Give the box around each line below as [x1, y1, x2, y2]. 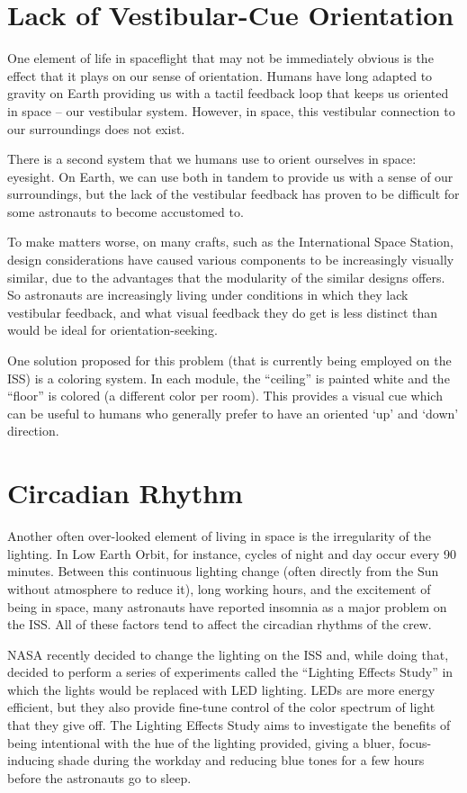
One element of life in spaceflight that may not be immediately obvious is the [7, 49, 434, 68]
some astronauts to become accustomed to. [7, 202, 244, 221]
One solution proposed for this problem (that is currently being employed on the [7, 351, 452, 370]
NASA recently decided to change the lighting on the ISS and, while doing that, [7, 644, 449, 663]
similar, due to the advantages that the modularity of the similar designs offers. [7, 267, 445, 286]
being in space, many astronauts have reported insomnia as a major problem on [7, 597, 447, 616]
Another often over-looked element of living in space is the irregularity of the [7, 527, 431, 545]
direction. [7, 421, 59, 440]
